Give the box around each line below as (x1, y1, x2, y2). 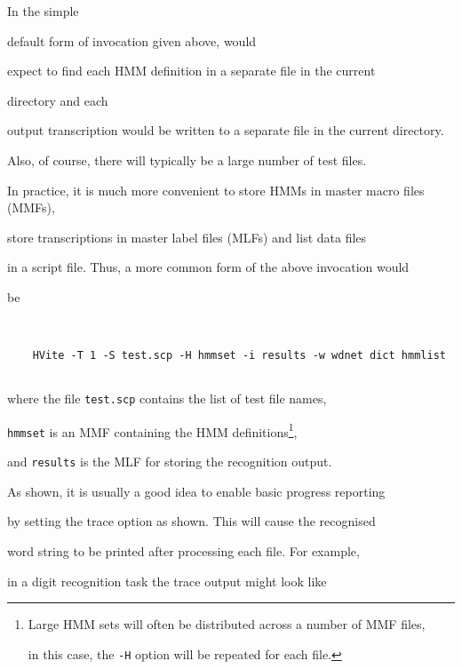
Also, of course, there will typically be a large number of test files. (7, 150, 367, 169)
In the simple (7, 2, 79, 20)
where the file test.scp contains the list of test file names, (7, 389, 327, 408)
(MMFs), (7, 198, 55, 217)
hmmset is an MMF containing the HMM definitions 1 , (7, 419, 298, 441)
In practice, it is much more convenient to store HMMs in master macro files (7, 180, 425, 199)
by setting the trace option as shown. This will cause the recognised (7, 512, 376, 530)
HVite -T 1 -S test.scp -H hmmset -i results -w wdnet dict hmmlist (32, 348, 446, 362)
